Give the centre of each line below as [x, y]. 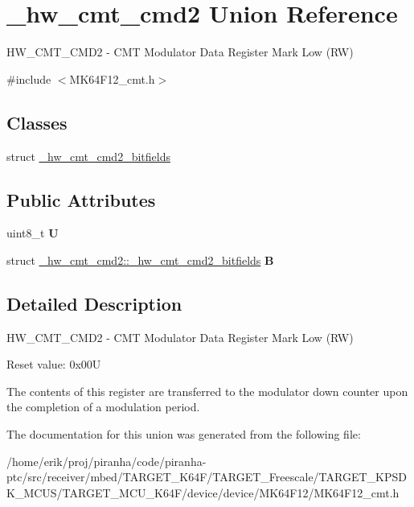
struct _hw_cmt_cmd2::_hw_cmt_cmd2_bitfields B [140, 260]
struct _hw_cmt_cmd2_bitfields [88, 156]
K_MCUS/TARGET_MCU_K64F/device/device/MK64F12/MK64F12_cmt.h [203, 492]
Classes [37, 122]
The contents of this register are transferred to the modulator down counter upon [207, 391]
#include [29, 78]
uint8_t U [33, 233]
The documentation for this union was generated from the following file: [184, 434]
